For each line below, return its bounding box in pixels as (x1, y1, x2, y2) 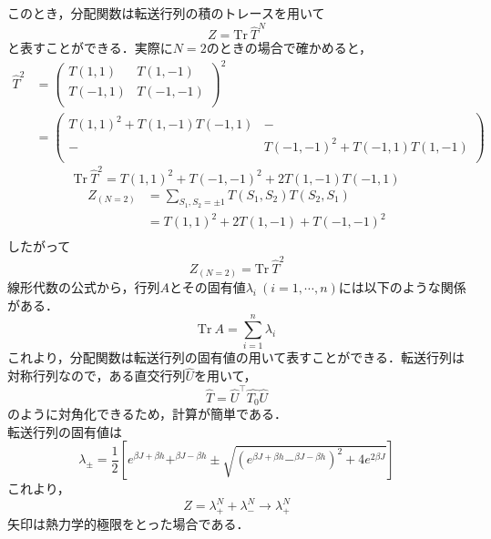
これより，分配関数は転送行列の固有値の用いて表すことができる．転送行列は (7, 348, 465, 367)
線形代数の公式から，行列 (7, 278, 160, 297)
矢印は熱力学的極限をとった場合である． (7, 514, 250, 534)
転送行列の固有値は (7, 422, 122, 441)
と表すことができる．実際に (7, 38, 173, 57)
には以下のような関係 (338, 278, 466, 297)
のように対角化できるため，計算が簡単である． (7, 404, 287, 423)
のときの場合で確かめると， (206, 38, 373, 57)
